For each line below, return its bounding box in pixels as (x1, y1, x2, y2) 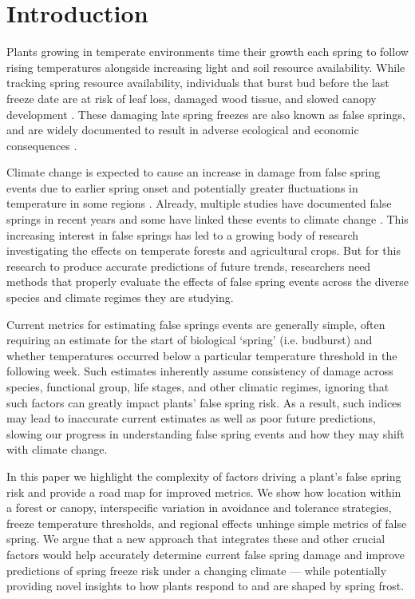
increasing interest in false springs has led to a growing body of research (6, 226, 358, 243)
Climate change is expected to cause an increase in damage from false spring (6, 164, 381, 180)
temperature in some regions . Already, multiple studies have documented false (6, 195, 392, 212)
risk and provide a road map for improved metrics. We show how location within (6, 483, 401, 500)
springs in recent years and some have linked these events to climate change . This (6, 211, 409, 228)
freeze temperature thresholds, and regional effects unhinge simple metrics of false (6, 514, 407, 531)
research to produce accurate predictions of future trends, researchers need (6, 257, 371, 274)
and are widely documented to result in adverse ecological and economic (6, 121, 359, 138)
